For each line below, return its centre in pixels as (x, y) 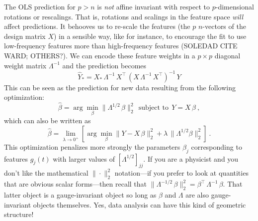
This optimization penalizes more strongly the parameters (92, 146)
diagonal (227, 55)
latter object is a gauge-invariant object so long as (80, 195)
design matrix (25, 36)
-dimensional (235, 6)
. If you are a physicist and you (191, 158)
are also (197, 195)
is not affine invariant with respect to (154, 6)
